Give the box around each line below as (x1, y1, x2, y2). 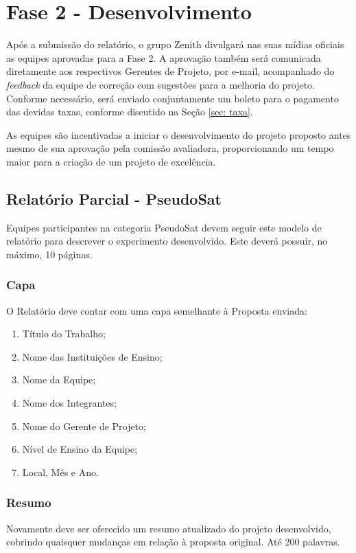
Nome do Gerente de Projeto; (22, 418, 146, 433)
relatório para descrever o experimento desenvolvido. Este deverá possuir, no (6, 234, 328, 248)
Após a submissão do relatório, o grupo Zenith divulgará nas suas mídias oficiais (6, 37, 344, 52)
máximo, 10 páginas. (6, 247, 93, 261)
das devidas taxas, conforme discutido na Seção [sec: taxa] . (6, 104, 253, 119)
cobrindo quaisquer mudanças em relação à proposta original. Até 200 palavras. (6, 534, 340, 549)
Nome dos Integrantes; (22, 396, 117, 410)
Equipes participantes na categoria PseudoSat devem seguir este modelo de (6, 220, 322, 234)
